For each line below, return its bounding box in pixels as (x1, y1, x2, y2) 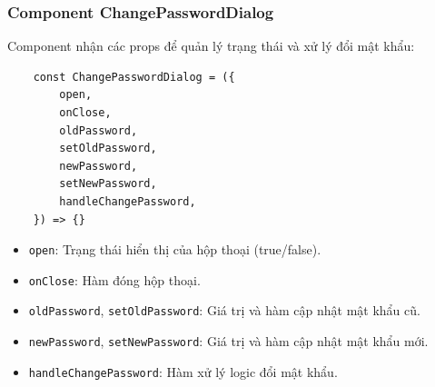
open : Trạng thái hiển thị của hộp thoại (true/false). (28, 240, 321, 259)
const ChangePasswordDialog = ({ (33, 70, 235, 84)
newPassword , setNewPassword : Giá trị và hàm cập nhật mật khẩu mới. (28, 332, 429, 351)
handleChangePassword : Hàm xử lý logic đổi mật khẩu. (28, 362, 338, 381)
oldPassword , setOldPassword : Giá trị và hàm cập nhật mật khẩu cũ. (28, 301, 420, 320)
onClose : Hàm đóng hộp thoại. (28, 270, 201, 289)
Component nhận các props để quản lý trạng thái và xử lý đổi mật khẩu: (7, 36, 415, 55)
